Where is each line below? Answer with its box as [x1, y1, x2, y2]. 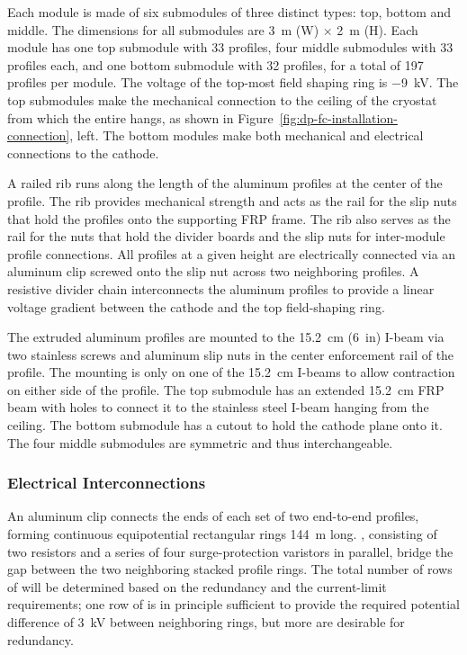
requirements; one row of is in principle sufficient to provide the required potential [7, 595, 460, 614]
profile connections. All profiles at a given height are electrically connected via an [7, 244, 456, 263]
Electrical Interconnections [7, 471, 206, 494]
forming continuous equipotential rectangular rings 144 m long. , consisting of [7, 525, 437, 543]
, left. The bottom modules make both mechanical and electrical [69, 126, 424, 145]
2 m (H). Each [337, 20, 418, 39]
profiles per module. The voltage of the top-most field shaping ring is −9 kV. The [7, 73, 459, 92]
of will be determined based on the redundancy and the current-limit [7, 577, 387, 596]
